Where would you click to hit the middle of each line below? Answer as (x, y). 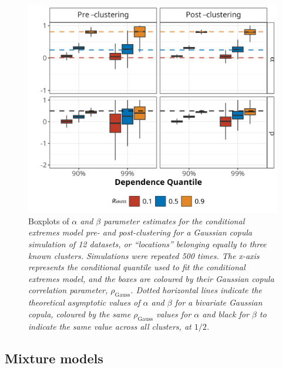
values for (174, 314)
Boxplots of (49, 221)
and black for (226, 314)
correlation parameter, (68, 290)
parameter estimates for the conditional (174, 221)
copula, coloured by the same (80, 314)
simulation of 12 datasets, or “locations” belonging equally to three (147, 243)
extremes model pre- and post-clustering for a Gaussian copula (140, 232)
